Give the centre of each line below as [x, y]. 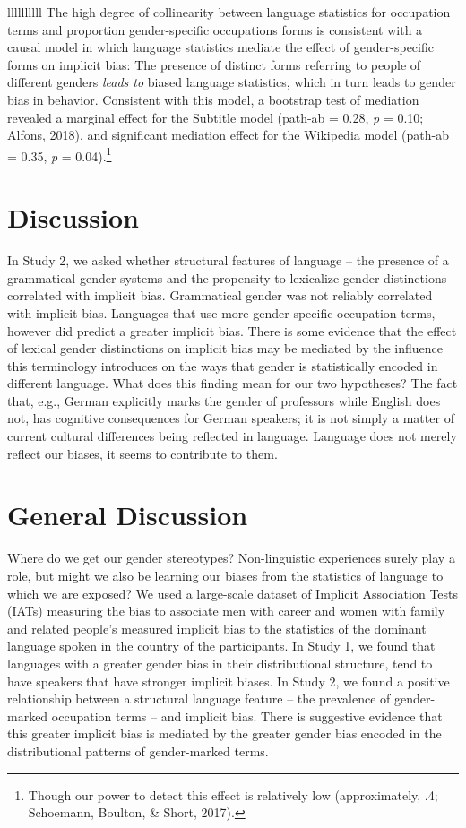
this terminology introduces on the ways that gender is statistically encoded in [223, 365]
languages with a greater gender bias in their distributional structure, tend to [220, 663]
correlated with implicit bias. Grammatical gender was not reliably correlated [220, 295]
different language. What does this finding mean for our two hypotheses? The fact [233, 383]
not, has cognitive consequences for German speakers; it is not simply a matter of [231, 418]
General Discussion [128, 515]
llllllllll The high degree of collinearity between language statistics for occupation [229, 12]
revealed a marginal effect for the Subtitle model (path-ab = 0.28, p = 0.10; [216, 117]
